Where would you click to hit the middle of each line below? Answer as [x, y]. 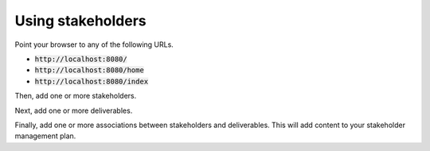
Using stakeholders [80, 21]
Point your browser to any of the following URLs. [94, 45]
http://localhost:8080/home [90, 70]
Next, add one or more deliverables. [74, 110]
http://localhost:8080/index [92, 81]
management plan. [45, 136]
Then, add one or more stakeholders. [76, 96]
